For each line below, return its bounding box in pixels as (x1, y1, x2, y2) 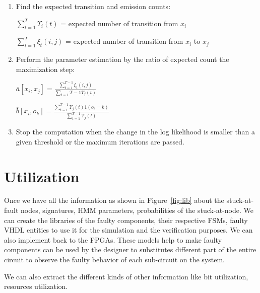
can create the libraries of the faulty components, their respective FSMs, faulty (4, 214, 248, 225)
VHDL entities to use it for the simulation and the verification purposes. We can (4, 225, 253, 235)
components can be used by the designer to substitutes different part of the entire (4, 244, 256, 255)
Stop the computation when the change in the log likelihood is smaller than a (16, 126, 255, 137)
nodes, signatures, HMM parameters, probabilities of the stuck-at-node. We (21, 205, 253, 215)
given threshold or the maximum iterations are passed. (16, 136, 184, 146)
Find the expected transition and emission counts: (16, 1, 171, 11)
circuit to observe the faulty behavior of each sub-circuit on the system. (4, 254, 225, 264)
